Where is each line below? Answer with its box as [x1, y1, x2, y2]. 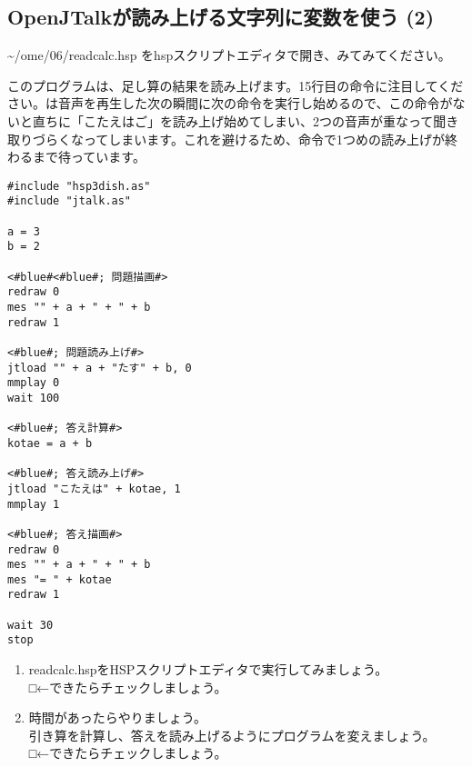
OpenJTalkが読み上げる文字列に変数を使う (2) [7, 3, 435, 31]
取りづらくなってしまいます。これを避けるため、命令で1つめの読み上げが [7, 129, 445, 148]
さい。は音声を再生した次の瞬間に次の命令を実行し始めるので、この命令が [7, 94, 453, 113]
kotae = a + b [7, 436, 93, 450]
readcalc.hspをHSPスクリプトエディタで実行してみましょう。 [28, 660, 388, 679]
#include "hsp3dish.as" [7, 179, 151, 193]
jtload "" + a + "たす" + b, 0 [7, 361, 192, 374]
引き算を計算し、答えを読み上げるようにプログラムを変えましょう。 [28, 725, 436, 744]
